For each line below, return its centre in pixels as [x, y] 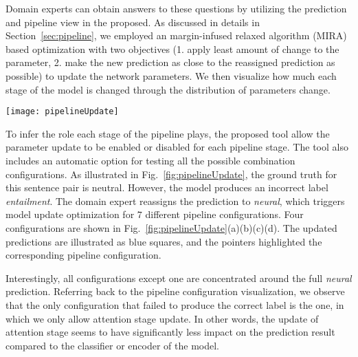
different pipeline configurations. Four [224, 214]
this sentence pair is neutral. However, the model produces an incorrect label [167, 187]
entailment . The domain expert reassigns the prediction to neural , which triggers [175, 201]
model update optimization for [70, 214]
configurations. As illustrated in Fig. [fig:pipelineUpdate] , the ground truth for [171, 174]
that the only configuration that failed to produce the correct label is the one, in [175, 304]
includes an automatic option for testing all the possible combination [150, 160]
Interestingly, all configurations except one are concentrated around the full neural [179, 278]
